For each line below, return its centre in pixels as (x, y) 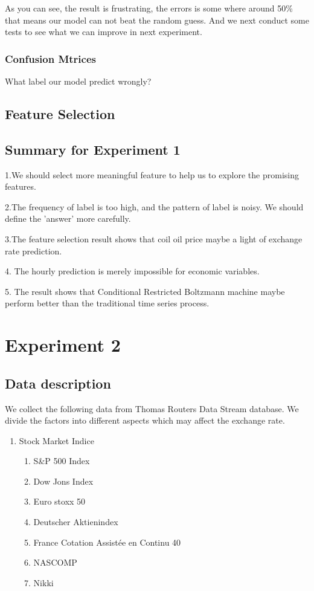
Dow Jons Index (63, 481)
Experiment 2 (63, 345)
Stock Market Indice (56, 440)
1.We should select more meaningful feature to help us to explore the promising (152, 174)
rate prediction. (34, 250)
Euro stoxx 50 (59, 501)
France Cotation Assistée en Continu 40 (107, 542)
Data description (58, 383)
